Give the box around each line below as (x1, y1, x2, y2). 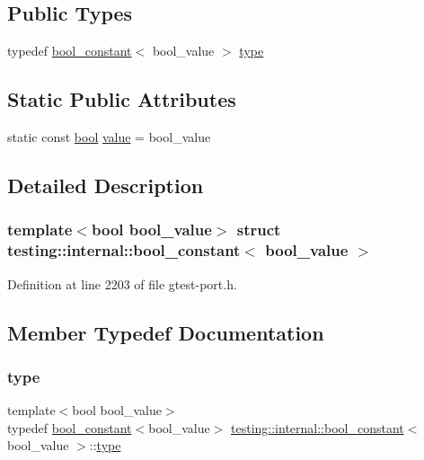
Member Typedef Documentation (7, 318, 324, 346)
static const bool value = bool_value (7, 128, 211, 146)
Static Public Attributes (7, 85, 236, 113)
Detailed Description (7, 171, 204, 199)
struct (236, 218, 281, 241)
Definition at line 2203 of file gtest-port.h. (7, 274, 237, 293)
